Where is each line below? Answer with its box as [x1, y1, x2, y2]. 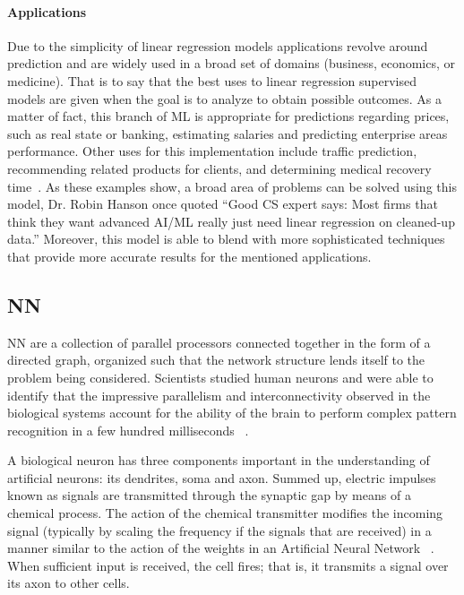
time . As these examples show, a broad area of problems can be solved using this [7, 177, 457, 195]
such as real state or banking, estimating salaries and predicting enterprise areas [7, 124, 448, 142]
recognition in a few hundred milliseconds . [7, 420, 249, 439]
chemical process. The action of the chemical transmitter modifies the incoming [7, 504, 443, 522]
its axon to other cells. [7, 573, 130, 592]
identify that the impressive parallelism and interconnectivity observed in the [7, 385, 431, 404]
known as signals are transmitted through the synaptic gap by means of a [7, 486, 411, 504]
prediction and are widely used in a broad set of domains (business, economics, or [7, 54, 456, 73]
